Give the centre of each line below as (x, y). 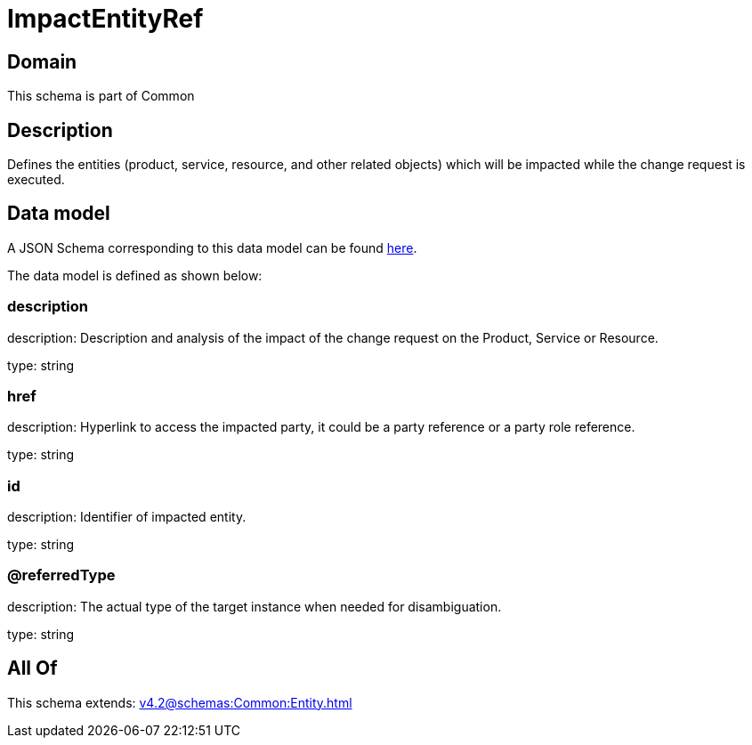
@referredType (61, 575)
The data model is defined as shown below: (135, 275)
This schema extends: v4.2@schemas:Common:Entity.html (180, 702)
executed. (36, 180)
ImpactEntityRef (105, 19)
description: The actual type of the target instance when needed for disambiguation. (255, 606)
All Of (32, 668)
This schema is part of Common (101, 96)
